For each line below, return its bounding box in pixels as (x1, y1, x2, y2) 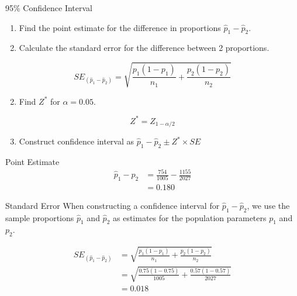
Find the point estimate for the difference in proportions (19, 21, 221, 33)
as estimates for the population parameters (113, 211, 267, 223)
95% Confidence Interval (5, 2, 92, 13)
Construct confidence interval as (19, 135, 134, 147)
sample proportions (5, 211, 74, 223)
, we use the (247, 199, 290, 211)
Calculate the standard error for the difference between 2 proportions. (19, 42, 270, 54)
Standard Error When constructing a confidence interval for (5, 199, 220, 211)
